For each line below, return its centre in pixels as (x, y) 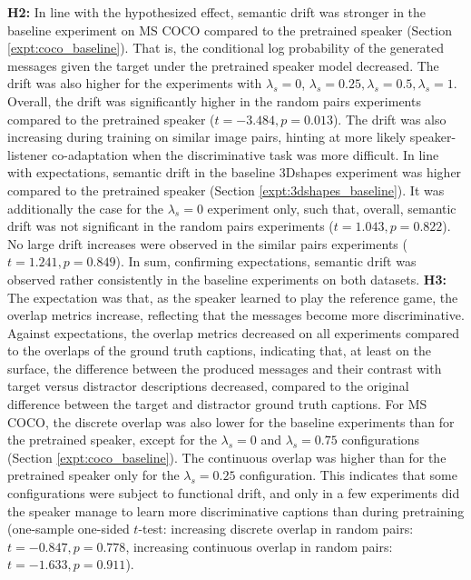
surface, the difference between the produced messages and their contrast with (225, 368)
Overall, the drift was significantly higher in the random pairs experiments (214, 100)
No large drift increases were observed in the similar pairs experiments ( (207, 243)
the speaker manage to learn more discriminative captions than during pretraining (236, 510)
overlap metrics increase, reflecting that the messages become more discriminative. (236, 315)
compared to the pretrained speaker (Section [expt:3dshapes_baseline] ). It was (226, 190)
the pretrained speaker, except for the (112, 440)
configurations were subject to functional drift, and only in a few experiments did (234, 493)
